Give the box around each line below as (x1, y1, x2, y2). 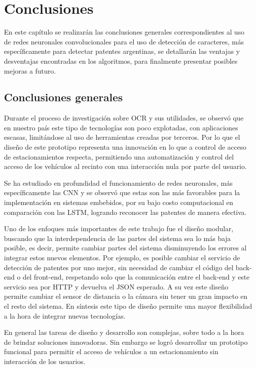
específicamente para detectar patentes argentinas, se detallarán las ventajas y (4, 46, 240, 56)
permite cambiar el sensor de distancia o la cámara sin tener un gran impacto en (4, 291, 248, 301)
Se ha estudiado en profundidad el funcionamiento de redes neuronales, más (4, 177, 233, 188)
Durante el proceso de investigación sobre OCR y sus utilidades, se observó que (4, 113, 244, 123)
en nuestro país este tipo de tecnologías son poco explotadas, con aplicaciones (4, 122, 238, 132)
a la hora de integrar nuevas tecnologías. (4, 310, 126, 321)
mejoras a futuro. (4, 65, 56, 76)
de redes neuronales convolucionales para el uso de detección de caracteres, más (4, 36, 244, 46)
